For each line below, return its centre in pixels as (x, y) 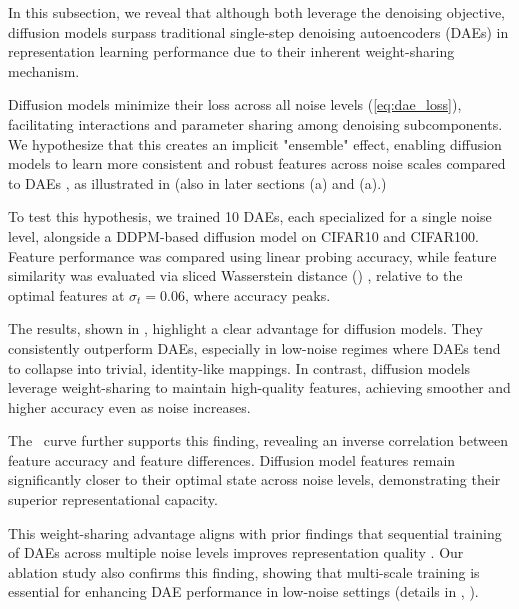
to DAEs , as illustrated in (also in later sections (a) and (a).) (197, 182)
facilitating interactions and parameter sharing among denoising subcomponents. (255, 123)
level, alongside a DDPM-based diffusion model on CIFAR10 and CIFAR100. (243, 235)
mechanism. (44, 70)
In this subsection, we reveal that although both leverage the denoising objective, (256, 12)
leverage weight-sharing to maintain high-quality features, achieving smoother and (259, 387)
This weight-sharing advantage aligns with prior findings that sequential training (255, 532)
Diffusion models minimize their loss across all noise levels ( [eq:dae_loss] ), (235, 104)
